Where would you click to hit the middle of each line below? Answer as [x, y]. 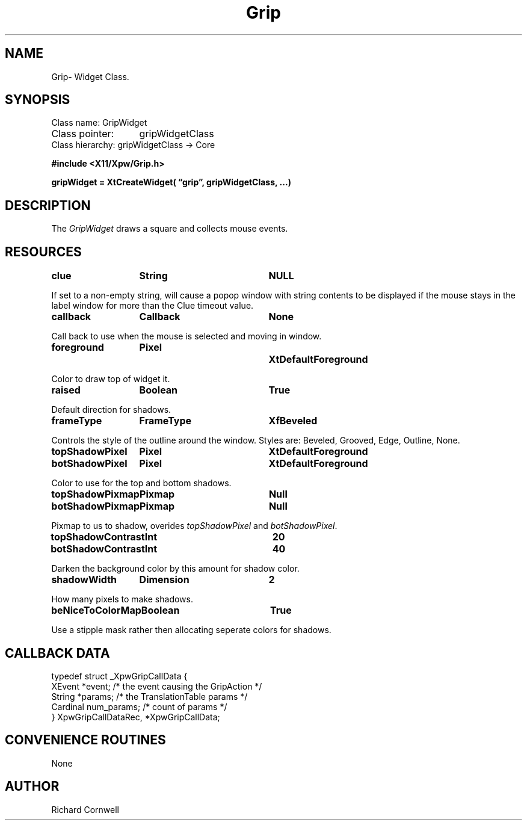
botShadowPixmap [96, 506]
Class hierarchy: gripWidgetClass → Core [133, 145]
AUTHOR [32, 786]
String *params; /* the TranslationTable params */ [149, 696]
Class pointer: [83, 134]
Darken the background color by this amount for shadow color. [175, 569]
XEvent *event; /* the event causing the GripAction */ [157, 686]
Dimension [164, 580]
